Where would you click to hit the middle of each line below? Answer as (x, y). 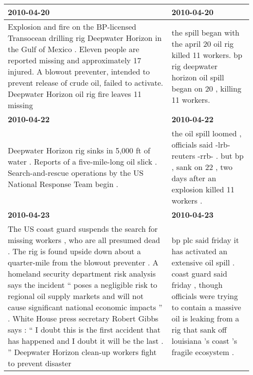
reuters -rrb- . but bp (208, 156)
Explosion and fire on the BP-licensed (72, 27)
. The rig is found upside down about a (74, 251)
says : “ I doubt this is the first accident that (84, 329)
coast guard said (199, 273)
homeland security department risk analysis (82, 273)
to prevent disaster (40, 363)
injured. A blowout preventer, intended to (79, 71)
